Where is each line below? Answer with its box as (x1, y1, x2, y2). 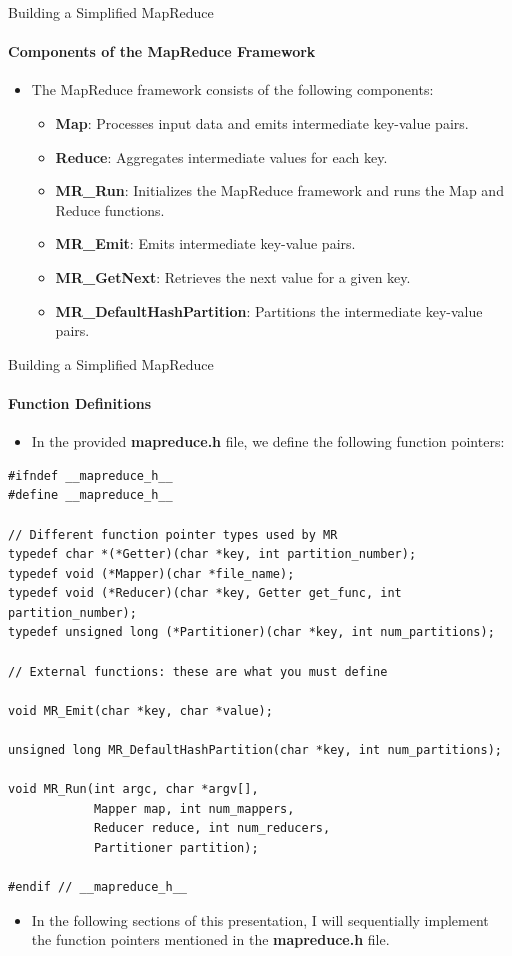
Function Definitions (8, 392, 152, 413)
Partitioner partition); (93, 841, 259, 855)
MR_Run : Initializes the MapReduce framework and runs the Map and (55, 180, 504, 201)
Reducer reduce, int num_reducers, (93, 821, 331, 836)
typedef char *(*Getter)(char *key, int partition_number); (8, 547, 417, 562)
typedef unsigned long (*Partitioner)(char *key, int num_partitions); (8, 625, 495, 640)
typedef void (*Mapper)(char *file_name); (8, 566, 295, 581)
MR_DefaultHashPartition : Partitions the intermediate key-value (55, 300, 483, 321)
